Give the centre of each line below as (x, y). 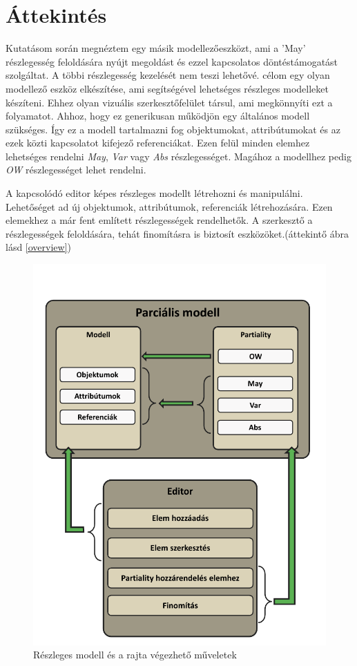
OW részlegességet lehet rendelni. (76, 170)
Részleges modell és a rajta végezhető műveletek (135, 655)
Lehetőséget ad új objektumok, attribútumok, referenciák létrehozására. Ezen (169, 206)
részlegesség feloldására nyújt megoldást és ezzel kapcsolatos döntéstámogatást (172, 61)
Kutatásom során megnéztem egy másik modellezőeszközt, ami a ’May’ (156, 48)
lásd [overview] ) (39, 247)
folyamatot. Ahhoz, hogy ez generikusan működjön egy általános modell (158, 116)
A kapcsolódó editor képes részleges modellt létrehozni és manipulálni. (154, 193)
